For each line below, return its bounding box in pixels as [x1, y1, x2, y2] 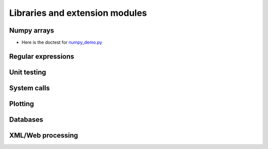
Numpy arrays [9, 26, 55, 35]
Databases [9, 115, 44, 124]
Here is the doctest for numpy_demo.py [21, 40, 103, 46]
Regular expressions [9, 52, 74, 60]
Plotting [9, 99, 34, 108]
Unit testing [9, 68, 47, 76]
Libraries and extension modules [9, 7, 147, 18]
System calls [9, 84, 50, 92]
